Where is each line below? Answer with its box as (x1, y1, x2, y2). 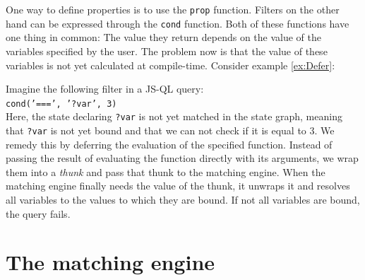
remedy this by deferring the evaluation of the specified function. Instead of (6, 136, 333, 151)
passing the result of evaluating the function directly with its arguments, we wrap (6, 151, 359, 165)
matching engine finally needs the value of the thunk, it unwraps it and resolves (6, 178, 350, 193)
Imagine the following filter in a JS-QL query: (6, 81, 204, 96)
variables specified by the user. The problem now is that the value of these (6, 43, 328, 58)
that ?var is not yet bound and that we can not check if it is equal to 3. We (6, 123, 335, 137)
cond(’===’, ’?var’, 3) (6, 98, 117, 109)
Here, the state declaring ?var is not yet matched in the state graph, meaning (6, 109, 342, 124)
